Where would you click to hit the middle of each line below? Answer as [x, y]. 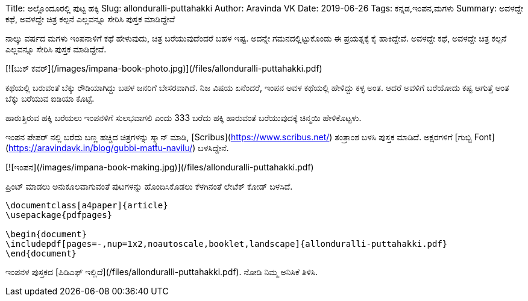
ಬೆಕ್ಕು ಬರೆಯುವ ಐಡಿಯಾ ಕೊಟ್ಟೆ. [50, 98]
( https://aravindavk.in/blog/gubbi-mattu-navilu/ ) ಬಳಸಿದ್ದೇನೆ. [117, 148]
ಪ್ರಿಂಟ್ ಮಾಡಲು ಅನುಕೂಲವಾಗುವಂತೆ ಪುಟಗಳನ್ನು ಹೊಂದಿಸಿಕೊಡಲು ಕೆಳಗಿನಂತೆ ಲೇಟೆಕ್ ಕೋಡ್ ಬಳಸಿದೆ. [149, 186]
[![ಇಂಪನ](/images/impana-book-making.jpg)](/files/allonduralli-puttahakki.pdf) [160, 167]
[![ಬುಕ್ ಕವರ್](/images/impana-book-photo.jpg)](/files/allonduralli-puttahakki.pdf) [164, 68]
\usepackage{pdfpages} [59, 215]
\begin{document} [46, 234]
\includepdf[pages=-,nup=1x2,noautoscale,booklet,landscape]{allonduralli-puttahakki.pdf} [227, 244]
